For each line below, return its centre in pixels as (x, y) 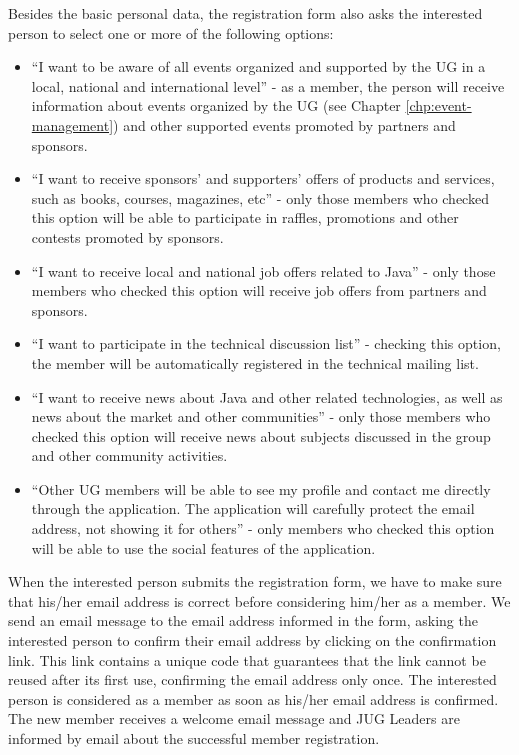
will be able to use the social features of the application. (203, 547)
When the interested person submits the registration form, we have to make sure (255, 581)
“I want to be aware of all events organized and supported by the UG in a (258, 66)
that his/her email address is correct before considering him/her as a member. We (259, 600)
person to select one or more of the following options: (171, 32)
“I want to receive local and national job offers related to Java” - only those (263, 270)
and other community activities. (129, 455)
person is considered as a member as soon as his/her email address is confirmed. (253, 698)
